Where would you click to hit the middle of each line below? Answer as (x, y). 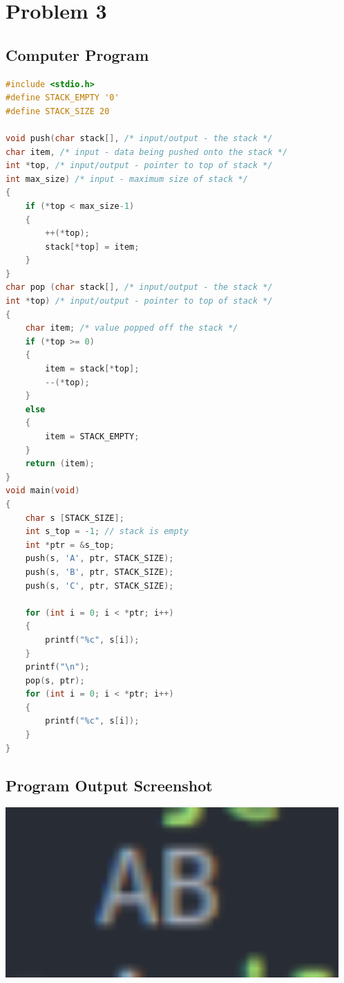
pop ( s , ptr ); (55, 680)
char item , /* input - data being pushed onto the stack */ (147, 152)
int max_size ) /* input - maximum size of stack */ (127, 179)
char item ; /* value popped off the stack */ (132, 328)
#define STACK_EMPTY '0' (63, 98)
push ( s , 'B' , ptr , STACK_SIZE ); (99, 572)
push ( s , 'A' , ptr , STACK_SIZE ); (99, 559)
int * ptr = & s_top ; (70, 545)
